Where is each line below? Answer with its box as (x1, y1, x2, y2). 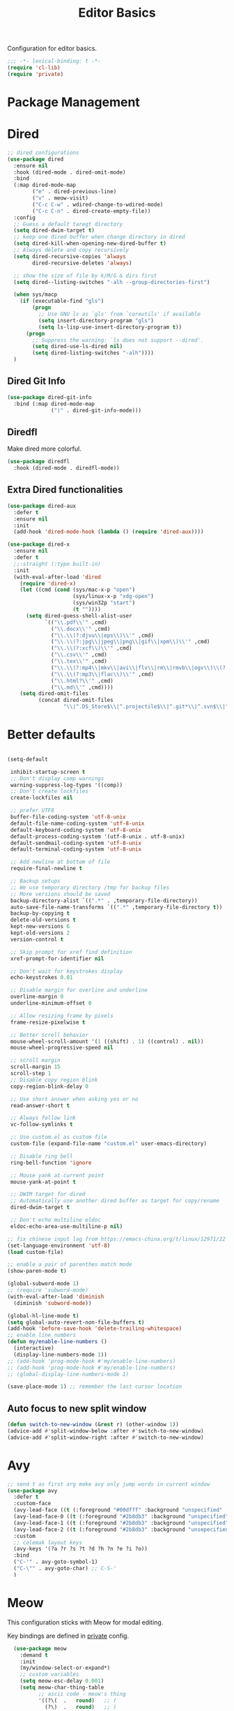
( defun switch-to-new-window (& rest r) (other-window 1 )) (7, 1421, 179, 1428)
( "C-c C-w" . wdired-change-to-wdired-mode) (32, 201, 164, 208)
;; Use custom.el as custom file (10, 1134, 108, 1141)
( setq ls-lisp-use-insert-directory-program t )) (38, 323, 182, 331)
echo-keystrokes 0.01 (10, 974, 73, 981)
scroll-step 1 (10, 1070, 52, 1077)
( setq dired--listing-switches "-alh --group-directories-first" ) (13, 278, 210, 285)
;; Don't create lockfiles (10, 788, 89, 795)
